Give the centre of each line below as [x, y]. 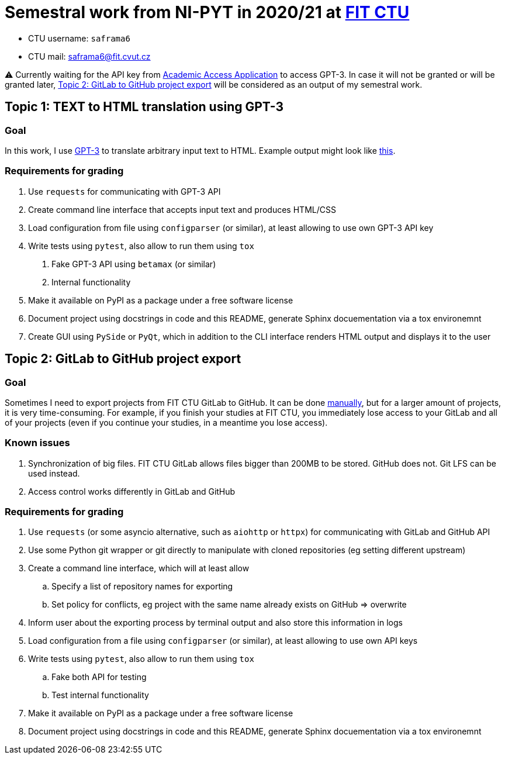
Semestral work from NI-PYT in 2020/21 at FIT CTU [207, 12]
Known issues [37, 443]
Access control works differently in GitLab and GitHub [132, 491]
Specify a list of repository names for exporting [142, 586]
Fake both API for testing [99, 677]
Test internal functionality [100, 695]
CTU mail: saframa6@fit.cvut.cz [89, 56]
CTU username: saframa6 [79, 38]
